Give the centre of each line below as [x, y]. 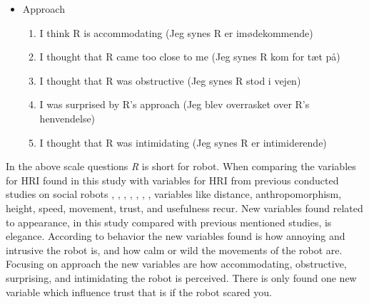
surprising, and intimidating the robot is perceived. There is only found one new [181, 277]
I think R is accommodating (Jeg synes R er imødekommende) [176, 32]
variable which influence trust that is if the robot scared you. [139, 292]
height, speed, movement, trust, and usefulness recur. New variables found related [184, 208]
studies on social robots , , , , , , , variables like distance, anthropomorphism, [174, 194]
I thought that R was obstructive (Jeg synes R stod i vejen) [170, 80]
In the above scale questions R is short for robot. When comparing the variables [181, 166]
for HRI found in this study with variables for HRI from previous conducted [172, 180]
